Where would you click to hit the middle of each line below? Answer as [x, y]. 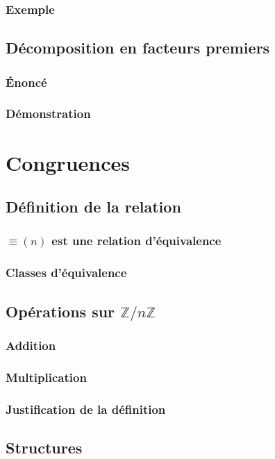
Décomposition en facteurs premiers [138, 48]
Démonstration [48, 114]
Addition [31, 345]
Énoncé [26, 82]
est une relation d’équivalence [136, 241]
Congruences [68, 162]
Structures [44, 447]
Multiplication [46, 377]
